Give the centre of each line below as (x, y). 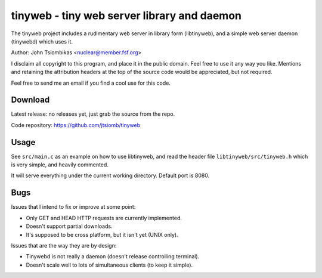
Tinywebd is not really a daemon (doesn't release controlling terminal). (113, 257)
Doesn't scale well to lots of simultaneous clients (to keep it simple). (109, 265)
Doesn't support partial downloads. (69, 226)
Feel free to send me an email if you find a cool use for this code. (91, 83)
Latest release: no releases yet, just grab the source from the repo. (93, 114)
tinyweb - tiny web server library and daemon (126, 16)
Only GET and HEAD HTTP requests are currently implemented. (104, 218)
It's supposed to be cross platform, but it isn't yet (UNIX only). (102, 234)
